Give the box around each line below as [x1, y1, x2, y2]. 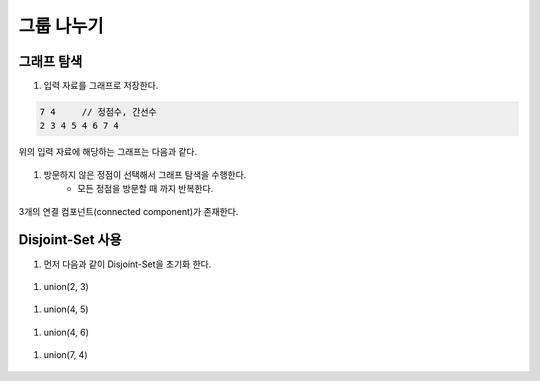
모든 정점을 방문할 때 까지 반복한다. [77, 183, 214, 195]
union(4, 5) [43, 303, 89, 315]
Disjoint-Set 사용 [18, 231, 122, 249]
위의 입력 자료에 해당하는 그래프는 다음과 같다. [18, 146, 198, 158]
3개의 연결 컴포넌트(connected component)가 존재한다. [18, 205, 239, 217]
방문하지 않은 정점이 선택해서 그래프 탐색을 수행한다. [43, 168, 247, 180]
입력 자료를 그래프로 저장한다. [43, 80, 159, 92]
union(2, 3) [43, 280, 89, 292]
